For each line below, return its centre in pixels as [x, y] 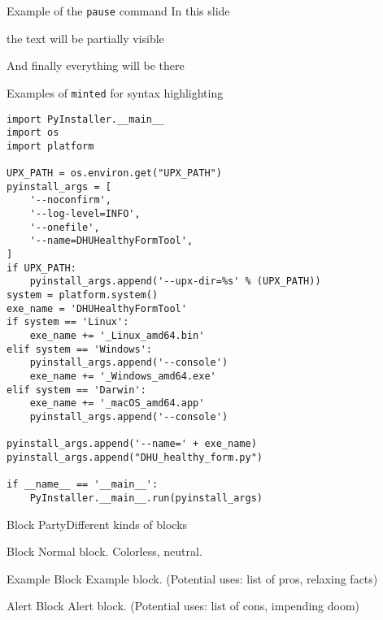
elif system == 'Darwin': [76, 390]
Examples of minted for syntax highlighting [115, 92]
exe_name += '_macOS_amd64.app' [117, 403]
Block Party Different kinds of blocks [97, 524]
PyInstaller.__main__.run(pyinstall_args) [146, 498]
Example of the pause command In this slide [118, 11]
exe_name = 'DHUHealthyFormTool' [97, 308]
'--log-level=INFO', [85, 214]
